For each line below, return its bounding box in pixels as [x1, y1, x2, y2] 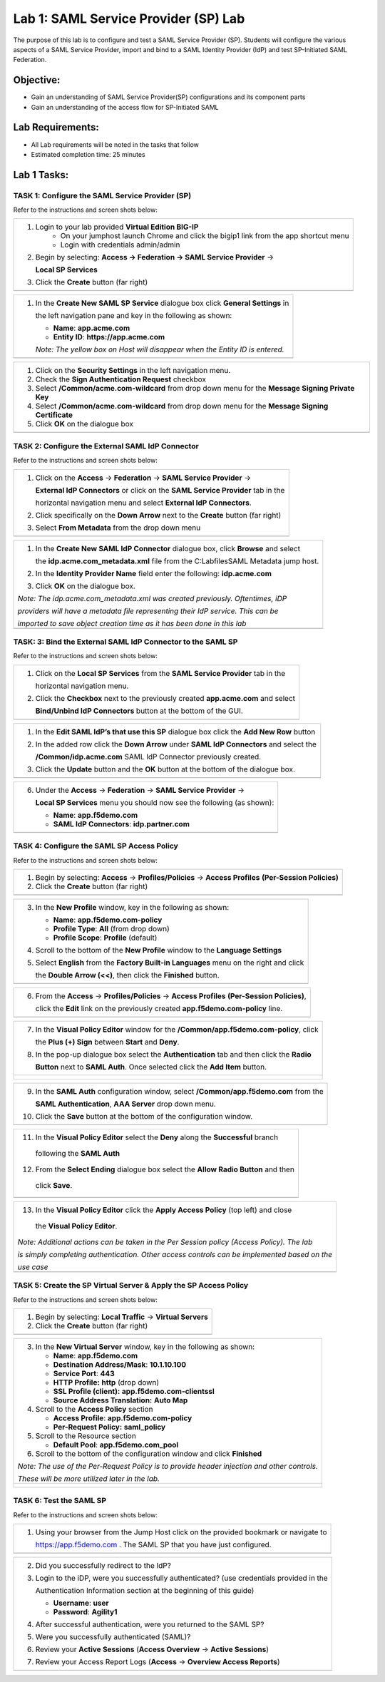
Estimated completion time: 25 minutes [31, 150, 145, 158]
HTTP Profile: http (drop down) [53, 1378, 160, 1388]
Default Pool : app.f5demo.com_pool [53, 1440, 179, 1450]
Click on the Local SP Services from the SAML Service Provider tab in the [35, 668, 285, 678]
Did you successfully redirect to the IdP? [35, 1561, 171, 1571]
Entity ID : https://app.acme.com [53, 332, 165, 342]
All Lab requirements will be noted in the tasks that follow [31, 140, 200, 149]
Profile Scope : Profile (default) [53, 933, 158, 943]
